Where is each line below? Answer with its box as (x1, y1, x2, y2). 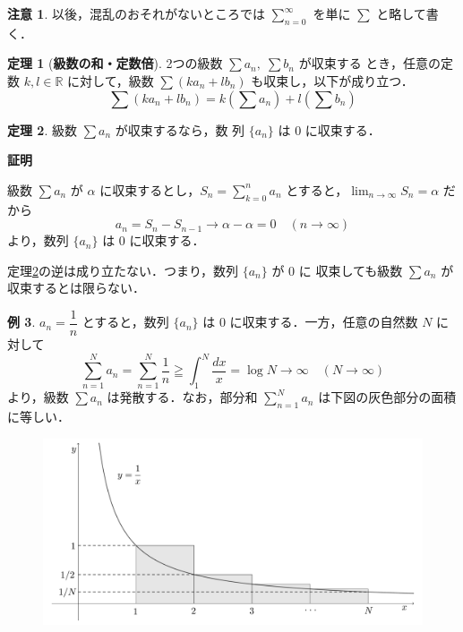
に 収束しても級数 (298, 260, 403, 279)
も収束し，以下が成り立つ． (251, 71, 414, 90)
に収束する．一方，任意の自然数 (229, 312, 418, 331)
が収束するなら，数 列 (115, 120, 245, 139)
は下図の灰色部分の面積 (318, 388, 457, 406)
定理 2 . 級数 (7, 120, 77, 139)
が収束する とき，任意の (298, 54, 441, 73)
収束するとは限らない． (7, 278, 145, 297)
